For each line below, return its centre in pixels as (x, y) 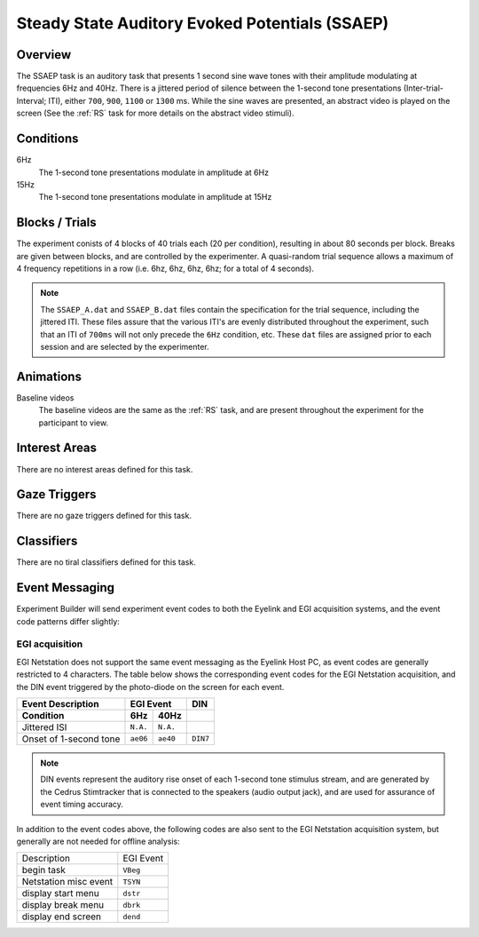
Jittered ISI (44, 727)
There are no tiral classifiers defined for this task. (106, 562)
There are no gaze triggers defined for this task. (104, 516)
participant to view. (74, 423)
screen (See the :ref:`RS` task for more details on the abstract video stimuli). (155, 113)
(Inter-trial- (423, 88)
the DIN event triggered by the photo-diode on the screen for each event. (150, 687)
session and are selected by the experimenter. (125, 346)
